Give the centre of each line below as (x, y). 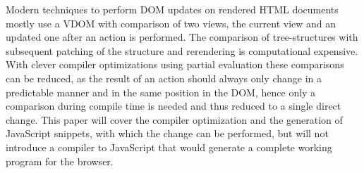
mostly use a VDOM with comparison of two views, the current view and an (171, 23)
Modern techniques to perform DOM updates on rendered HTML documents (172, 9)
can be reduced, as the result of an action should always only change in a (164, 78)
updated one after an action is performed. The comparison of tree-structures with (182, 37)
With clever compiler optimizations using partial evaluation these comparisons (175, 64)
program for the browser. (60, 161)
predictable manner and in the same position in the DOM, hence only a (161, 92)
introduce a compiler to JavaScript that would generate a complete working (169, 147)
